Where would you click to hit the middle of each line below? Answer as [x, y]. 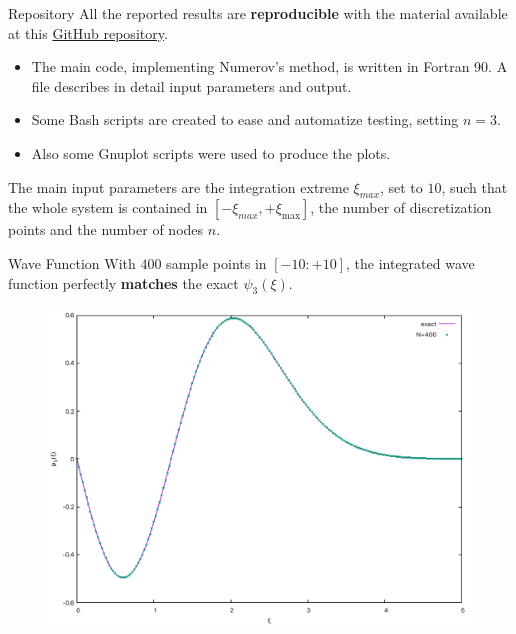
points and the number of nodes [106, 229]
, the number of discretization [401, 207]
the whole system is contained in [108, 207]
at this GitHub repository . [88, 32]
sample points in [216, 262]
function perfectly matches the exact [123, 282]
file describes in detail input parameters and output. [191, 85]
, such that [474, 186]
